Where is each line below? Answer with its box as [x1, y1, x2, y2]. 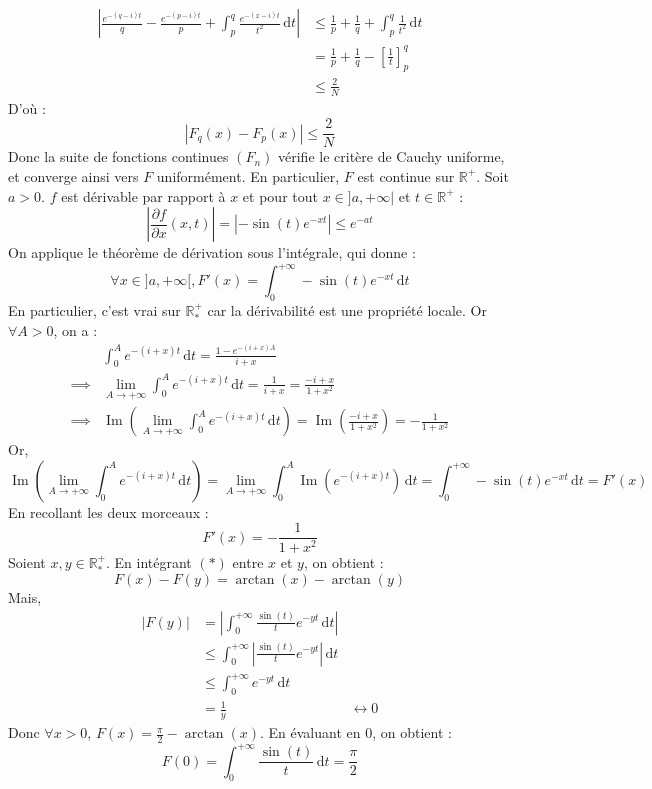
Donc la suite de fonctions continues [8, 146, 229, 167]
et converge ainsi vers [8, 165, 139, 186]
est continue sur [357, 165, 455, 186]
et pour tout [242, 185, 318, 206]
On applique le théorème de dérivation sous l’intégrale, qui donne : [8, 242, 416, 263]
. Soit [476, 165, 509, 186]
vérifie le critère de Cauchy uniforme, [278, 146, 505, 167]
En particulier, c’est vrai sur [8, 300, 181, 321]
